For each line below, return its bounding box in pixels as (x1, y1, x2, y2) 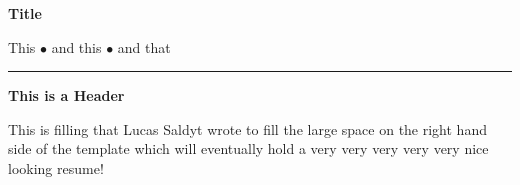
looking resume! (8, 157, 104, 178)
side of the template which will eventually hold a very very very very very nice (8, 138, 489, 159)
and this (51, 36, 102, 57)
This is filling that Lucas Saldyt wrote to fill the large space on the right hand (8, 118, 487, 139)
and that (117, 36, 171, 57)
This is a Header (8, 85, 125, 106)
